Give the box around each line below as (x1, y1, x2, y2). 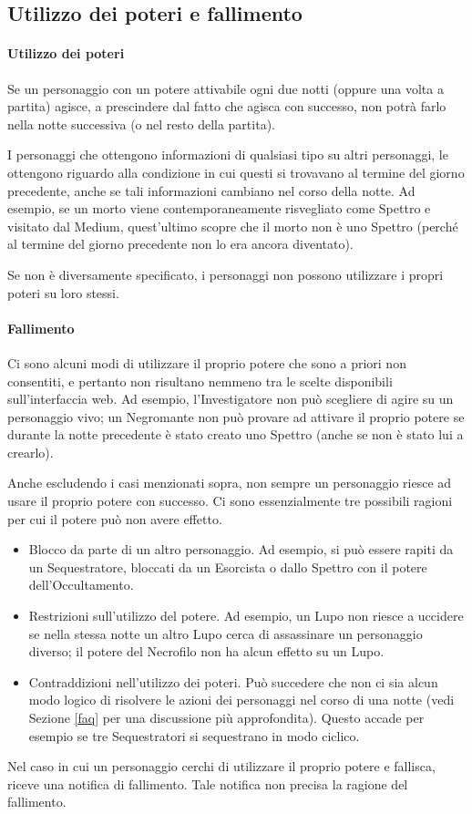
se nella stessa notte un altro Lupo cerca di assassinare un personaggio (28, 623, 423, 643)
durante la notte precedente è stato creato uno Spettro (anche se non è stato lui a (7, 425, 464, 444)
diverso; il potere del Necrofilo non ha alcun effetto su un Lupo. (28, 642, 385, 661)
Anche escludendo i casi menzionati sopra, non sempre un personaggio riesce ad (7, 473, 452, 492)
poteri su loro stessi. (7, 283, 119, 302)
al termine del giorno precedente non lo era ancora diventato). (7, 234, 354, 253)
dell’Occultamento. (28, 575, 134, 594)
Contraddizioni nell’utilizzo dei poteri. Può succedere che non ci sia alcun (28, 672, 438, 691)
